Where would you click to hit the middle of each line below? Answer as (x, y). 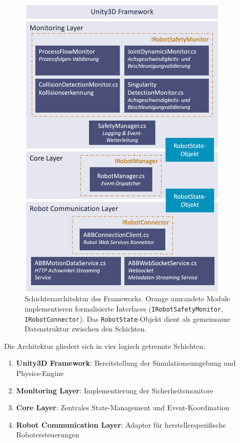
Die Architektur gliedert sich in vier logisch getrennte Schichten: (105, 346)
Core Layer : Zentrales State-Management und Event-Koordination (123, 407)
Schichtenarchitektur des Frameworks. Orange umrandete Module (127, 298)
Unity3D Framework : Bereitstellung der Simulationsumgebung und (126, 363)
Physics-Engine (40, 373)
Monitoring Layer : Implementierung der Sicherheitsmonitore (115, 390)
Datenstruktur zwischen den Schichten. (86, 329)
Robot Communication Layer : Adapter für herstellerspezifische (121, 424)
